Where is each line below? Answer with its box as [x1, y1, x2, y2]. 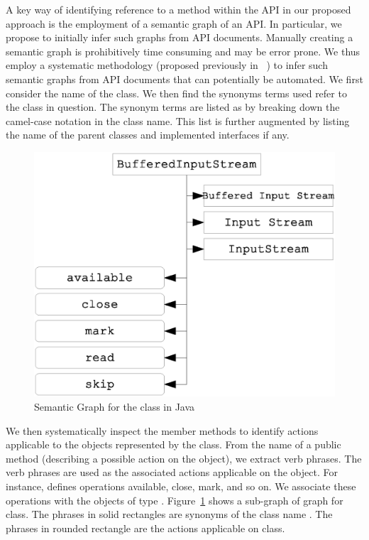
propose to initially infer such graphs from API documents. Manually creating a [6, 30, 353, 45]
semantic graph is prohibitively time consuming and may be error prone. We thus [6, 43, 360, 58]
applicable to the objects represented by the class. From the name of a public [6, 437, 341, 452]
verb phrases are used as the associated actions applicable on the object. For [6, 465, 338, 480]
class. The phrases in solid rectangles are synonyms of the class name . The [6, 507, 333, 522]
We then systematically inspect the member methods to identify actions [6, 423, 319, 438]
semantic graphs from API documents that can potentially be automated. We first [6, 71, 363, 86]
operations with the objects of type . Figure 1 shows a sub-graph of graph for [6, 492, 343, 507]
